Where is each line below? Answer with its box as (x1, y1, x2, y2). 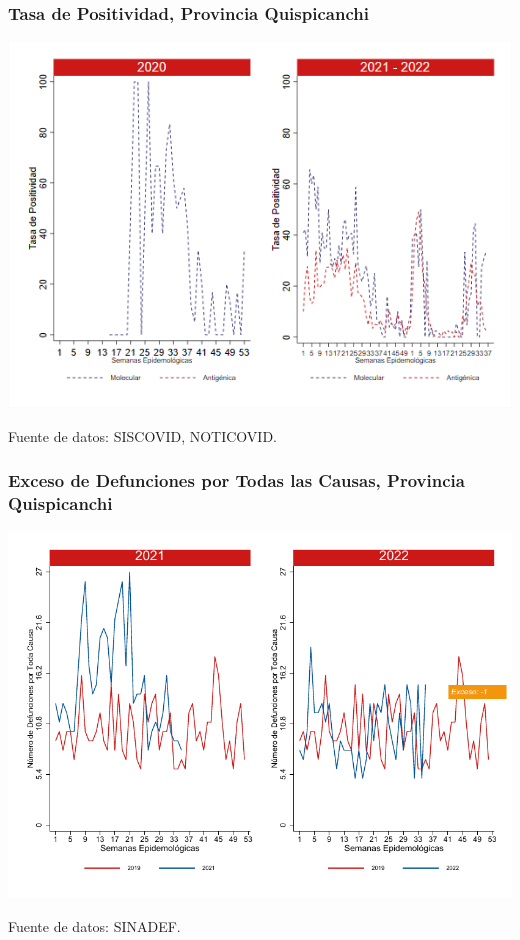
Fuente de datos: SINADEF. (8, 915, 181, 936)
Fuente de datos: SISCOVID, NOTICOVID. (8, 425, 277, 446)
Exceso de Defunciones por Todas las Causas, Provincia (8, 468, 465, 493)
